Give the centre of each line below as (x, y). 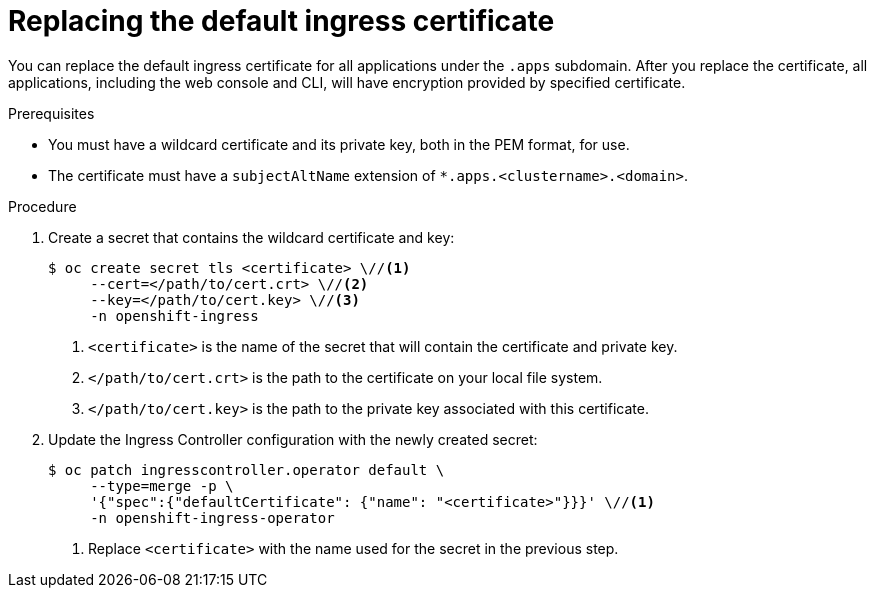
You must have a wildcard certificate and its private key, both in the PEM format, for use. (339, 144)
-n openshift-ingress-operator (212, 517)
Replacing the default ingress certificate (281, 21)
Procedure (42, 206)
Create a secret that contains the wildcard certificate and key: (251, 237)
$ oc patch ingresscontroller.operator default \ (246, 469)
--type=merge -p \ (162, 485)
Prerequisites (51, 113)
